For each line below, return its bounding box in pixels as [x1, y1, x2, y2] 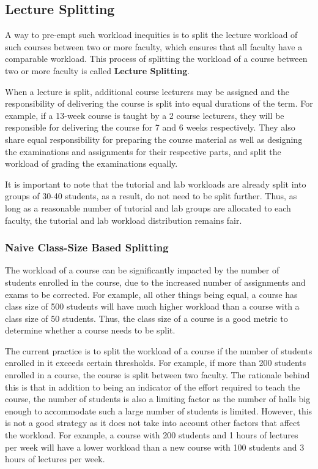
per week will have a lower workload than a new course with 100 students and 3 [5, 440, 305, 453]
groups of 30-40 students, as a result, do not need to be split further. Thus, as [5, 189, 297, 202]
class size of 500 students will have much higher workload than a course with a [5, 300, 300, 313]
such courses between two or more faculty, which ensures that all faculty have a [5, 40, 303, 53]
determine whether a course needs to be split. [5, 324, 176, 337]
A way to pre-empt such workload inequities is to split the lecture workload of [5, 28, 298, 41]
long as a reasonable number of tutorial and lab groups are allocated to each [5, 201, 291, 214]
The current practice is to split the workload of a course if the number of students [5, 344, 312, 357]
